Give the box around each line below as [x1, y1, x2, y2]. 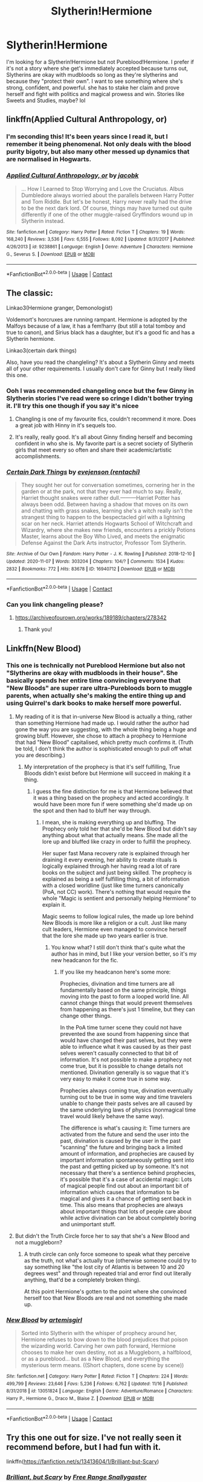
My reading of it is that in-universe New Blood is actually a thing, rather [14, 713, 193, 720]
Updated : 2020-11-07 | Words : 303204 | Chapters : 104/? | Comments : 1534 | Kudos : [6, 558, 185, 565]
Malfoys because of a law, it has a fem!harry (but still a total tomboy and [6, 322, 186, 329]
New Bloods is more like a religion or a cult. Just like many [42, 919, 187, 926]
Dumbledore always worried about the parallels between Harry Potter [21, 192, 195, 199]
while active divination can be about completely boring [60, 1214, 196, 1222]
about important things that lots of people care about [60, 1208, 192, 1215]
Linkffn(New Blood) [6, 643, 82, 653]
